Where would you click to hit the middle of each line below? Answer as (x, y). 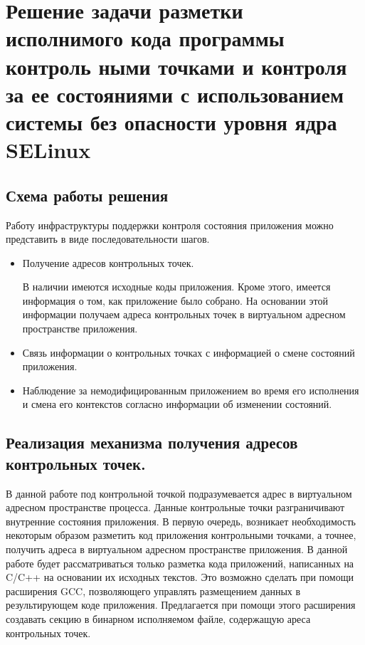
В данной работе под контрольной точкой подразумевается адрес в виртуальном (179, 493)
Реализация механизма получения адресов (152, 442)
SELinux (48, 150)
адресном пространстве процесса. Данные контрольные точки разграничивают (175, 507)
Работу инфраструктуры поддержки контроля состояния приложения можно (170, 225)
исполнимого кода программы (145, 38)
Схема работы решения (87, 195)
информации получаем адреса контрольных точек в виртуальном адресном (184, 314)
